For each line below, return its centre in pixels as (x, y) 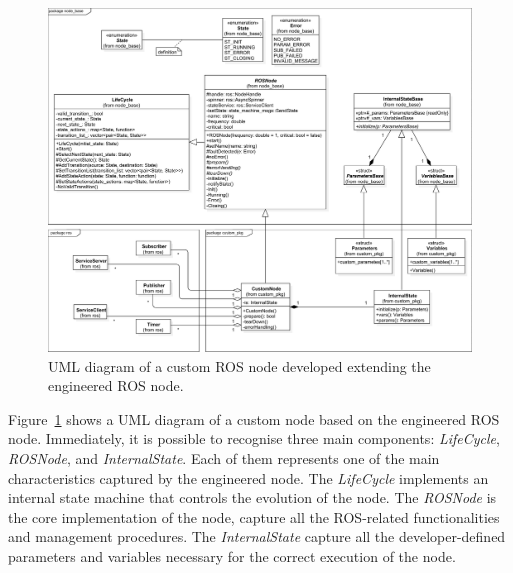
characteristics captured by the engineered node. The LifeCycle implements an (248, 477)
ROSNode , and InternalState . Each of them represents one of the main (224, 458)
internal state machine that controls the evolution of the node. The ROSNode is (252, 497)
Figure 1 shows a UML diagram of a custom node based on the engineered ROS (254, 418)
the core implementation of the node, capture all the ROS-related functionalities (254, 516)
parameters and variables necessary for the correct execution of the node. (232, 556)
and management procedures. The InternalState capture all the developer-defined (257, 536)
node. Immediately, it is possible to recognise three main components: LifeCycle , (254, 438)
